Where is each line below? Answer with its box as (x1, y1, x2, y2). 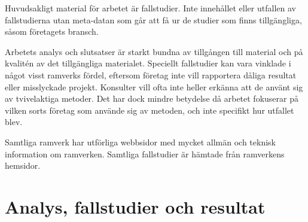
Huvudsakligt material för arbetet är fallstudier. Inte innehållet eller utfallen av (5, 2, 296, 14)
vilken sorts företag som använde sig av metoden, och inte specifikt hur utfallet (5, 104, 294, 116)
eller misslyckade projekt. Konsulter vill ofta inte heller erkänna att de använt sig (5, 80, 303, 93)
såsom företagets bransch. (5, 25, 99, 38)
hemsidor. (5, 159, 41, 172)
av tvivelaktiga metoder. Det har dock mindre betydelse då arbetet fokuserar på (5, 92, 298, 105)
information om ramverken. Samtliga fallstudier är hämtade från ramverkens (5, 147, 285, 160)
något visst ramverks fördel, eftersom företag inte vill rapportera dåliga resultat (5, 68, 297, 81)
